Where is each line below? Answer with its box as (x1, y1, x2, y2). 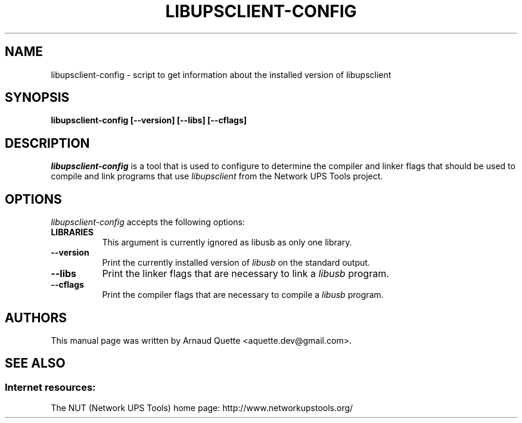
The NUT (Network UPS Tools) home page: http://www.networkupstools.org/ (51, 403, 353, 413)
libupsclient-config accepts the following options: (51, 217, 245, 228)
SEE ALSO (5, 356, 66, 371)
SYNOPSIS (5, 90, 70, 105)
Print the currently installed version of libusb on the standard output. (102, 257, 370, 268)
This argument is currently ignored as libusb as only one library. (102, 237, 352, 248)
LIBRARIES (51, 227, 94, 238)
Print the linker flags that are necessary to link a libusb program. (102, 268, 389, 280)
